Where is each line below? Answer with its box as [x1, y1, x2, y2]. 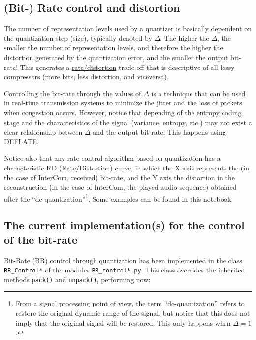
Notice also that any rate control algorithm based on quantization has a [4, 153, 221, 163]
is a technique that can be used [151, 88, 246, 98]
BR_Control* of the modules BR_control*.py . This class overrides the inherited [4, 265, 245, 275]
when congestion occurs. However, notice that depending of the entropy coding [4, 107, 242, 117]
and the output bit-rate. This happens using [93, 127, 226, 137]
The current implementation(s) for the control [4, 217, 245, 233]
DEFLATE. [4, 136, 39, 146]
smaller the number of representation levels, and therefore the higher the [4, 42, 223, 53]
